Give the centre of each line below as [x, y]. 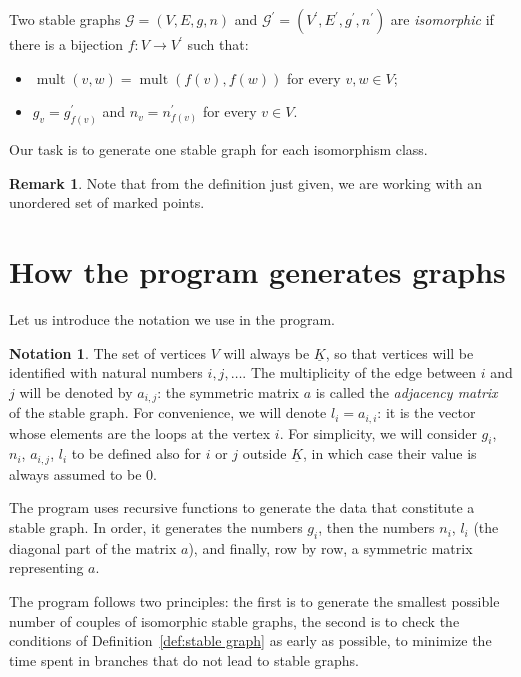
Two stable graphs [65, 19]
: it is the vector [426, 412]
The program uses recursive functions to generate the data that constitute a [242, 507]
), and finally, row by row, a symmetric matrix [330, 547]
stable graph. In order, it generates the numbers [156, 527]
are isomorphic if [442, 19]
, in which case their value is [389, 453]
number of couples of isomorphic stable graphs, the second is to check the [234, 620]
